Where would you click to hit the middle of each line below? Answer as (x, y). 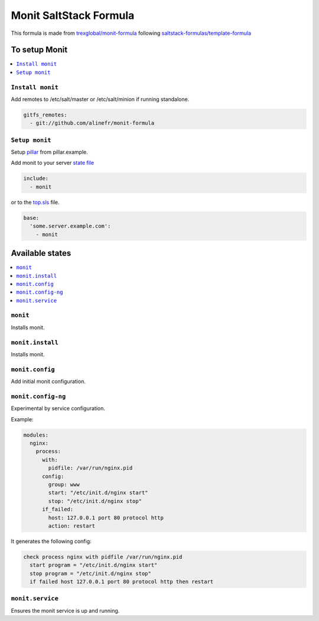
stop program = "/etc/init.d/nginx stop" (91, 573)
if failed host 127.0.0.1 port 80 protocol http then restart (122, 582)
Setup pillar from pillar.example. (49, 152)
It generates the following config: (51, 541)
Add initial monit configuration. (48, 382)
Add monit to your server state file (53, 163)
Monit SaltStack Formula (73, 15)
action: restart (72, 526)
